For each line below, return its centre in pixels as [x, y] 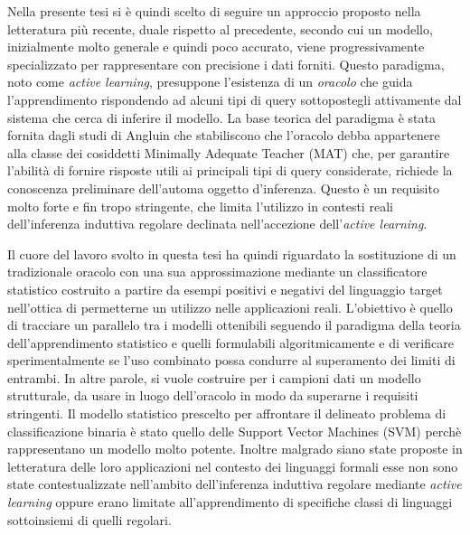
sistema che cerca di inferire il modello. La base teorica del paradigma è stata [221, 117]
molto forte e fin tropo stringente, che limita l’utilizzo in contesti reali [200, 206]
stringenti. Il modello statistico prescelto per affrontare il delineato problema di [227, 413]
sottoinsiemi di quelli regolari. [89, 519]
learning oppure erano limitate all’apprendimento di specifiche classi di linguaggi [230, 502]
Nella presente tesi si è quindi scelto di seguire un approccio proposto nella [214, 11]
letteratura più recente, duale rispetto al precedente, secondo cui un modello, [220, 28]
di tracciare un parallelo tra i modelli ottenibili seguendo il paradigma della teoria [234, 325]
